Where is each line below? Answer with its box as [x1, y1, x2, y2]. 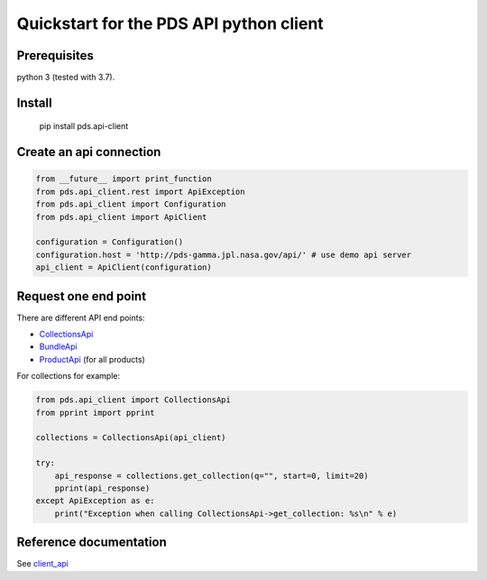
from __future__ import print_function [35, 174, 212, 184]
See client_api [16, 558, 69, 569]
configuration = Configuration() [35, 237, 184, 247]
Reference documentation [16, 535, 167, 550]
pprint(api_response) [54, 483, 151, 493]
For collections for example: [16, 371, 121, 382]
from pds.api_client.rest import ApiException [35, 186, 245, 197]
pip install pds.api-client [39, 121, 129, 132]
